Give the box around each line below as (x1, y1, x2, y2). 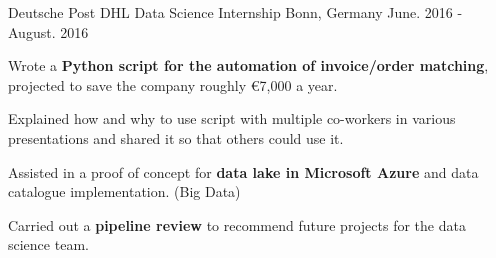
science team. (8, 234, 89, 255)
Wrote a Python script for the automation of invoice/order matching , (8, 55, 489, 76)
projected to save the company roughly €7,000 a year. (8, 74, 338, 95)
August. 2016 (8, 21, 89, 42)
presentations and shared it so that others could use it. (8, 127, 344, 148)
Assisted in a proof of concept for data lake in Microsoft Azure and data (8, 161, 479, 182)
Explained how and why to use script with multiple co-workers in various (8, 108, 456, 129)
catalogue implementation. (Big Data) (8, 181, 241, 202)
